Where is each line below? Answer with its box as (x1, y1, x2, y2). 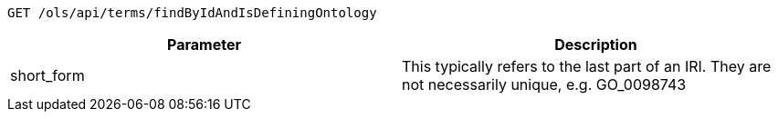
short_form (10, 66, 85, 84)
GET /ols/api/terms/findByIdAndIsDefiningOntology (7, 5, 377, 20)
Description (554, 35, 637, 54)
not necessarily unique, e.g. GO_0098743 (402, 75, 687, 94)
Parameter (167, 35, 241, 54)
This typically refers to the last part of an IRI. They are (402, 57, 772, 75)
